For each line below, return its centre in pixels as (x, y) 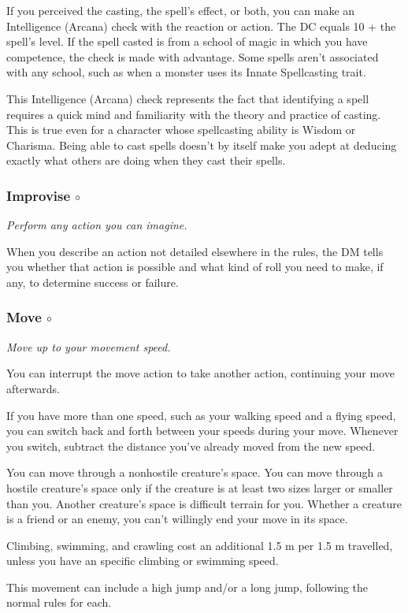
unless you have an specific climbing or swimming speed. (143, 561)
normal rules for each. (59, 602)
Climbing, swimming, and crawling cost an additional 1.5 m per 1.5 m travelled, (200, 545)
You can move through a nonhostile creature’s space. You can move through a (195, 472)
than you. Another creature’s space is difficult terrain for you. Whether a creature (204, 503)
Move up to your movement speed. (89, 346)
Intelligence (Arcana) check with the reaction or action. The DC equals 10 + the (201, 26)
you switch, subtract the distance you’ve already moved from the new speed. (191, 446)
